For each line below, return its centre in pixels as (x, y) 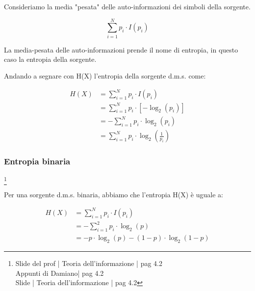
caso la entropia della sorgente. (50, 59)
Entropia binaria (37, 161)
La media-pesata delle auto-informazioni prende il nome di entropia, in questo (121, 49)
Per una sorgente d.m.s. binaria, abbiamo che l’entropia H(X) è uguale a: (114, 194)
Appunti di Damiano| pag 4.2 (60, 273)
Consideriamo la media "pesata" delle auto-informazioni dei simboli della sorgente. (127, 6)
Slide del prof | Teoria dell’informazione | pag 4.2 (89, 263)
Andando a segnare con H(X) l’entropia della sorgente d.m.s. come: (105, 75)
